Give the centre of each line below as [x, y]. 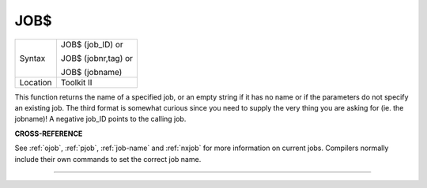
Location [36, 82]
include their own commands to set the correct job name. [108, 159]
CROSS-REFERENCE [49, 133]
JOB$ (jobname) [91, 72]
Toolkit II [76, 82]
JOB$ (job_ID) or [92, 44]
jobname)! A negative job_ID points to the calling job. [100, 119]
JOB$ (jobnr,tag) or [97, 58]
